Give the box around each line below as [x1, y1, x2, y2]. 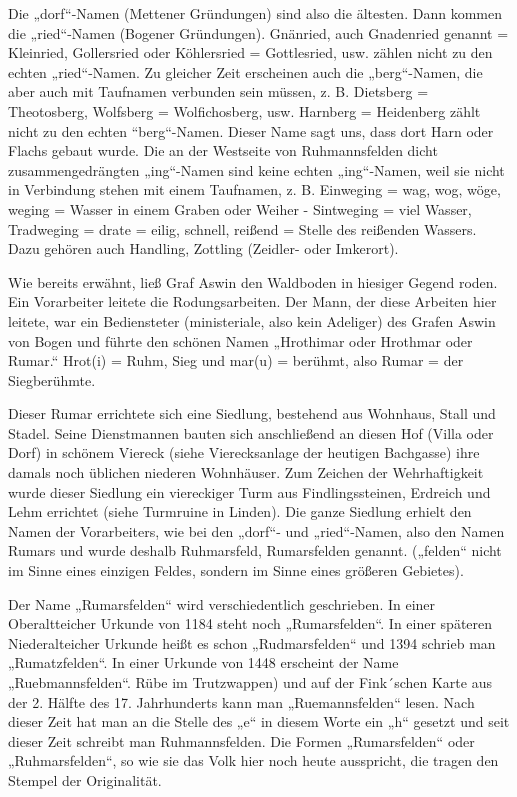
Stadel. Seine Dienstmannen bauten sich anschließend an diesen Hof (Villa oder [8, 422, 494, 443]
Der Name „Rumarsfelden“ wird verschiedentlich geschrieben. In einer [8, 593, 436, 614]
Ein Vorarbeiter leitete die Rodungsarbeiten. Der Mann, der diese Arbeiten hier [8, 291, 497, 312]
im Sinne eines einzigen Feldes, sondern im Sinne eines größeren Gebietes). [8, 560, 464, 581]
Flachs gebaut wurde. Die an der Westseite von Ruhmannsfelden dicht [8, 140, 438, 161]
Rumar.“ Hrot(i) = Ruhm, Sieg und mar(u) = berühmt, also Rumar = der [8, 350, 464, 371]
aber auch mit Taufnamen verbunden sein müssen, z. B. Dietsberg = [8, 81, 429, 102]
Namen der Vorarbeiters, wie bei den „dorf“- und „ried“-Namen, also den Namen [8, 520, 505, 541]
